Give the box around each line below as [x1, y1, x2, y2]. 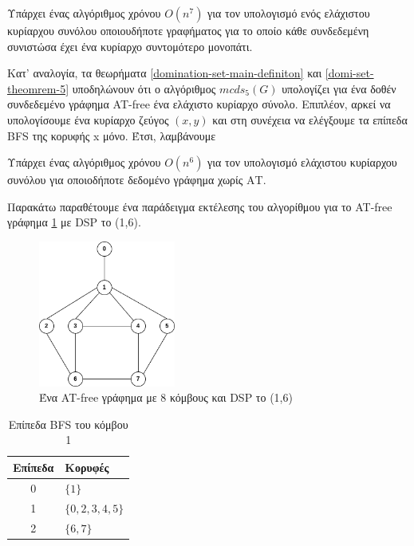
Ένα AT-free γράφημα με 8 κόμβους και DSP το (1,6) [39, 389, 293, 406]
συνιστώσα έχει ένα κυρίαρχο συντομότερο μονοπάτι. [7, 37, 253, 54]
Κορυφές [65, 458, 109, 475]
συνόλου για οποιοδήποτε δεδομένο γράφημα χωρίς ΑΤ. [7, 171, 266, 188]
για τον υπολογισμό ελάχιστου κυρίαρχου [207, 154, 397, 171]
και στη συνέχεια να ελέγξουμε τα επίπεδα [212, 111, 408, 128]
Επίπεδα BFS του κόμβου [8, 415, 128, 432]
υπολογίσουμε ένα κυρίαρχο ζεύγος [7, 111, 169, 128]
